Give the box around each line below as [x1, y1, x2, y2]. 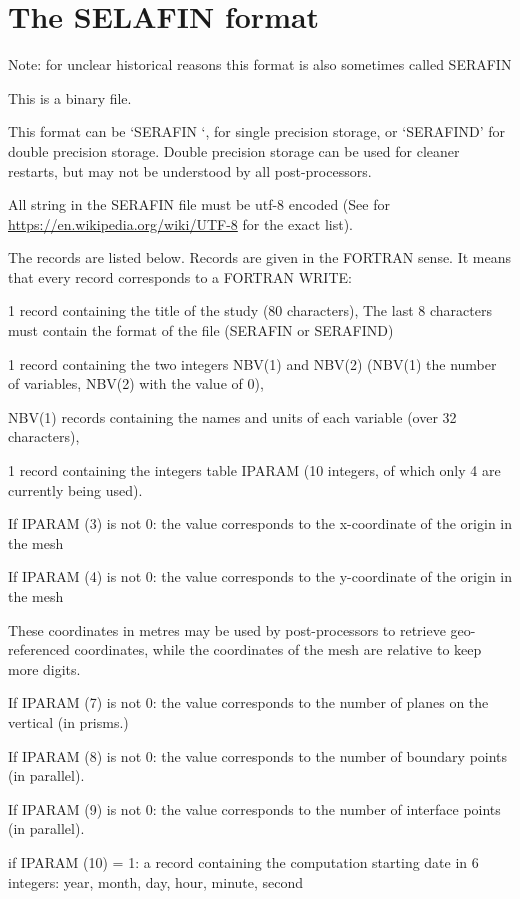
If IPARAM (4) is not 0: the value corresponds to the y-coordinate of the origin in [8, 566, 513, 587]
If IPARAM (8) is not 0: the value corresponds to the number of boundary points [8, 745, 508, 766]
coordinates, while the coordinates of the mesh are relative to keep [74, 639, 482, 660]
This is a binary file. [8, 87, 132, 108]
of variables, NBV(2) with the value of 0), [8, 373, 264, 394]
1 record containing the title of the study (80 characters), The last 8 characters [8, 300, 492, 321]
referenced [8, 639, 70, 660]
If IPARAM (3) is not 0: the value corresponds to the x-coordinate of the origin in [8, 513, 513, 534]
